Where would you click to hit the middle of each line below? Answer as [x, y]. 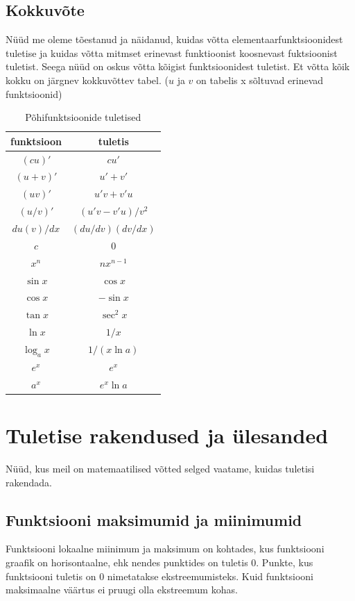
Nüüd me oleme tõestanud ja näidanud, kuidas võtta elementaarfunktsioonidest [174, 39]
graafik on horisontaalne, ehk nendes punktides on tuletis [127, 562]
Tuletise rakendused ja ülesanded [167, 435]
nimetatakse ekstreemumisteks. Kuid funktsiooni [210, 576]
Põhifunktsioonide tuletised [83, 117]
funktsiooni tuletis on [51, 576]
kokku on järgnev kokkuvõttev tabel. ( [87, 80]
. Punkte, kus [285, 562]
